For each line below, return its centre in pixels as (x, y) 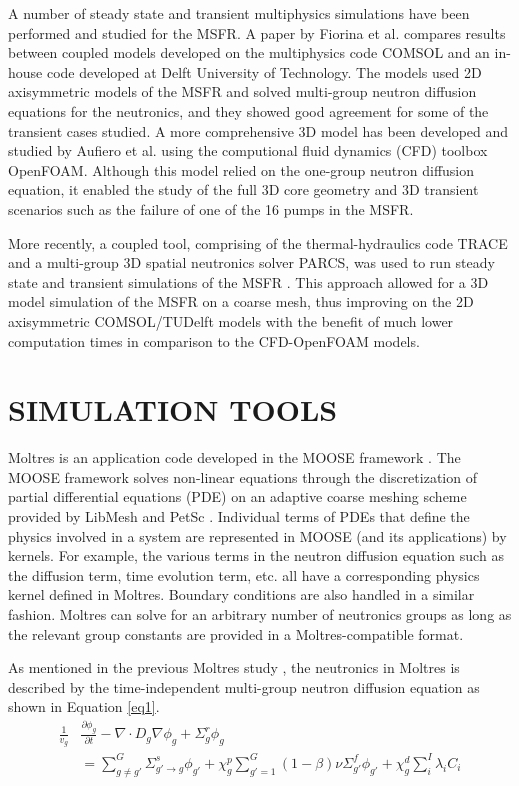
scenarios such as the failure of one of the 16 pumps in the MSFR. (211, 208)
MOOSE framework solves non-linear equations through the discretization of (242, 476)
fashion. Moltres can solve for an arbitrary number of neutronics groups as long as (260, 613)
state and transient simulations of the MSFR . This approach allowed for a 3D (248, 281)
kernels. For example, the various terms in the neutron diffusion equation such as (256, 555)
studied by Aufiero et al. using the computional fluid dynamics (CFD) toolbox (248, 150)
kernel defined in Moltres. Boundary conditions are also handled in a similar (241, 594)
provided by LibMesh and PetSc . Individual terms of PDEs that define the (239, 516)
